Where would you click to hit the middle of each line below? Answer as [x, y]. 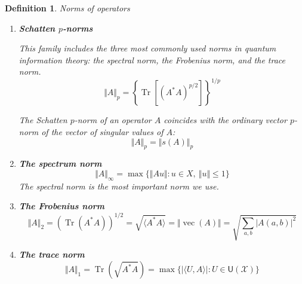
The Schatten [43, 120]
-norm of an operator [113, 120]
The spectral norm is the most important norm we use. [119, 186]
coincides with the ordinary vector [225, 120]
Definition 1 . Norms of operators [67, 8]
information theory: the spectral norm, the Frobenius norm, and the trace [152, 59]
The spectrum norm [60, 164]
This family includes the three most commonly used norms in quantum [147, 48]
